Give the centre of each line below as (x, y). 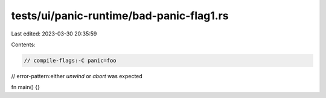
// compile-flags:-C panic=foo (70, 60)
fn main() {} (26, 87)
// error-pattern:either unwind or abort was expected (77, 76)
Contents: (23, 44)
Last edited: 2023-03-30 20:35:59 (54, 34)
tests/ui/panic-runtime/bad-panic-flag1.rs (120, 16)
